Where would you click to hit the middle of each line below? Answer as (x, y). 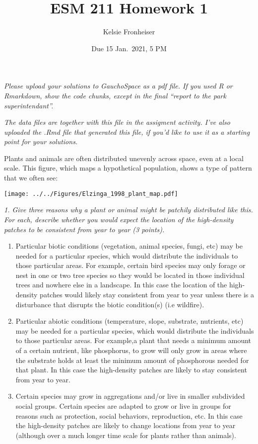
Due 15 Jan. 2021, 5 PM (129, 48)
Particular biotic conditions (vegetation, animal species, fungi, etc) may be (129, 246)
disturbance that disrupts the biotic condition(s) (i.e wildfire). (110, 304)
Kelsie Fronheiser (129, 32)
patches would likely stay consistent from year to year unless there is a (147, 295)
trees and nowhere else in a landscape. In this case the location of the (121, 285)
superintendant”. (29, 105)
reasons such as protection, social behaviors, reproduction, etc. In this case (129, 415)
